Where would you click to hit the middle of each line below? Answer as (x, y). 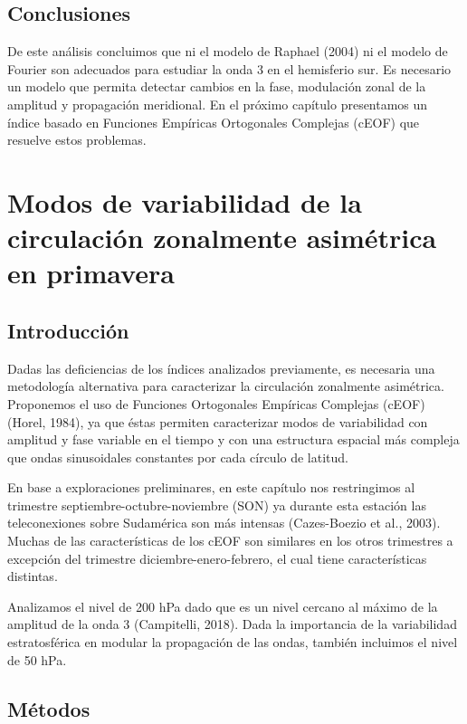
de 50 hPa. (37, 659)
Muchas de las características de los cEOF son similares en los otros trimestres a (230, 541)
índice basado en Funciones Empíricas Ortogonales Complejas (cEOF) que (214, 122)
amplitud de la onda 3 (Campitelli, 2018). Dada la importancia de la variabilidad (232, 624)
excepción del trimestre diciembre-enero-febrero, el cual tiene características (217, 558)
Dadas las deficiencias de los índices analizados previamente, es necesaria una (221, 368)
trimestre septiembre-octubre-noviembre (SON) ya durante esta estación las (217, 505)
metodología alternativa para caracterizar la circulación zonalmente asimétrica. (226, 386)
